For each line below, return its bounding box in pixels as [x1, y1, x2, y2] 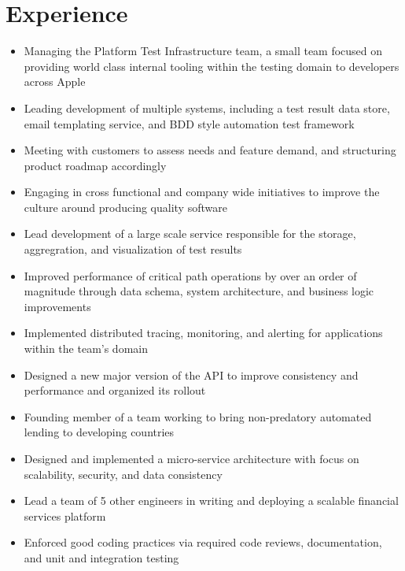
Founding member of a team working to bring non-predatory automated [24, 408, 372, 425]
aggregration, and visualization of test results [24, 241, 242, 258]
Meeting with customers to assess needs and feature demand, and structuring [24, 142, 396, 158]
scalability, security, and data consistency [24, 465, 223, 482]
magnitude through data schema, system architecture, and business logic [24, 283, 374, 299]
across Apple [24, 73, 86, 90]
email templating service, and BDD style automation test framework [24, 115, 355, 132]
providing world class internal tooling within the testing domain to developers [24, 57, 399, 74]
